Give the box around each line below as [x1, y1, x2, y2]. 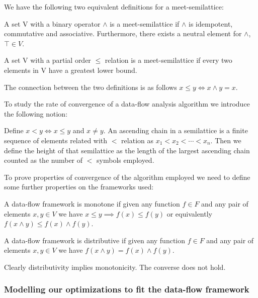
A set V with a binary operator [4, 18, 101, 29]
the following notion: [4, 108, 68, 119]
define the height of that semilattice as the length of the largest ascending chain [4, 145, 250, 155]
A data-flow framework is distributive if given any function [4, 235, 186, 245]
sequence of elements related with [4, 135, 108, 145]
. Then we [210, 135, 241, 145]
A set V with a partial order [4, 55, 91, 65]
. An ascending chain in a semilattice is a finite [103, 125, 248, 136]
